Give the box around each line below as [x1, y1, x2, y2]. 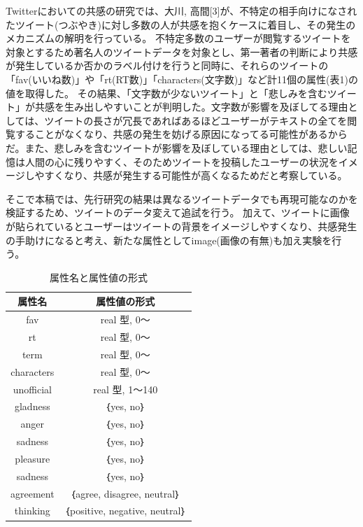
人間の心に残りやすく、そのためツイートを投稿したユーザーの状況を [24, 154, 339, 169]
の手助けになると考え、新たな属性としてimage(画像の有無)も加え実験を [6, 232, 332, 247]
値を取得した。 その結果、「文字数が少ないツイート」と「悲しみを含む [6, 85, 327, 100]
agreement [10, 486, 55, 500]
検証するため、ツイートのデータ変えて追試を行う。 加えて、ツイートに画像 [6, 205, 350, 220]
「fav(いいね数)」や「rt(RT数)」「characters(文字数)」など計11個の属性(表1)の [6, 71, 359, 86]
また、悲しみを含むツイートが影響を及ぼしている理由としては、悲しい [24, 140, 348, 155]
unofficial [13, 381, 52, 396]
